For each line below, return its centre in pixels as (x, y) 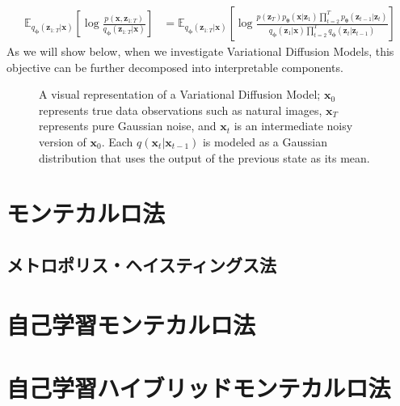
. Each (117, 142)
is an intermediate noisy (293, 126)
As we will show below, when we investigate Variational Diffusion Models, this (200, 51)
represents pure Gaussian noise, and (128, 126)
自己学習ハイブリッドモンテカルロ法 (199, 387)
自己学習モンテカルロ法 (131, 324)
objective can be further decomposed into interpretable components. (175, 67)
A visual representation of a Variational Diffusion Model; (180, 94)
